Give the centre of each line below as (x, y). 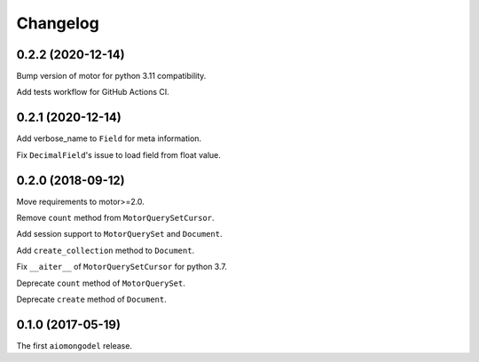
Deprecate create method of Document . (92, 299)
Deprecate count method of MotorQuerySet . (101, 283)
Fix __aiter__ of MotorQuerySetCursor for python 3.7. (122, 267)
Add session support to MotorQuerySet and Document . (119, 234)
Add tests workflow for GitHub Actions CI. (93, 92)
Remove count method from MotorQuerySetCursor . (115, 218)
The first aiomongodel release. (75, 345)
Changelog (58, 23)
